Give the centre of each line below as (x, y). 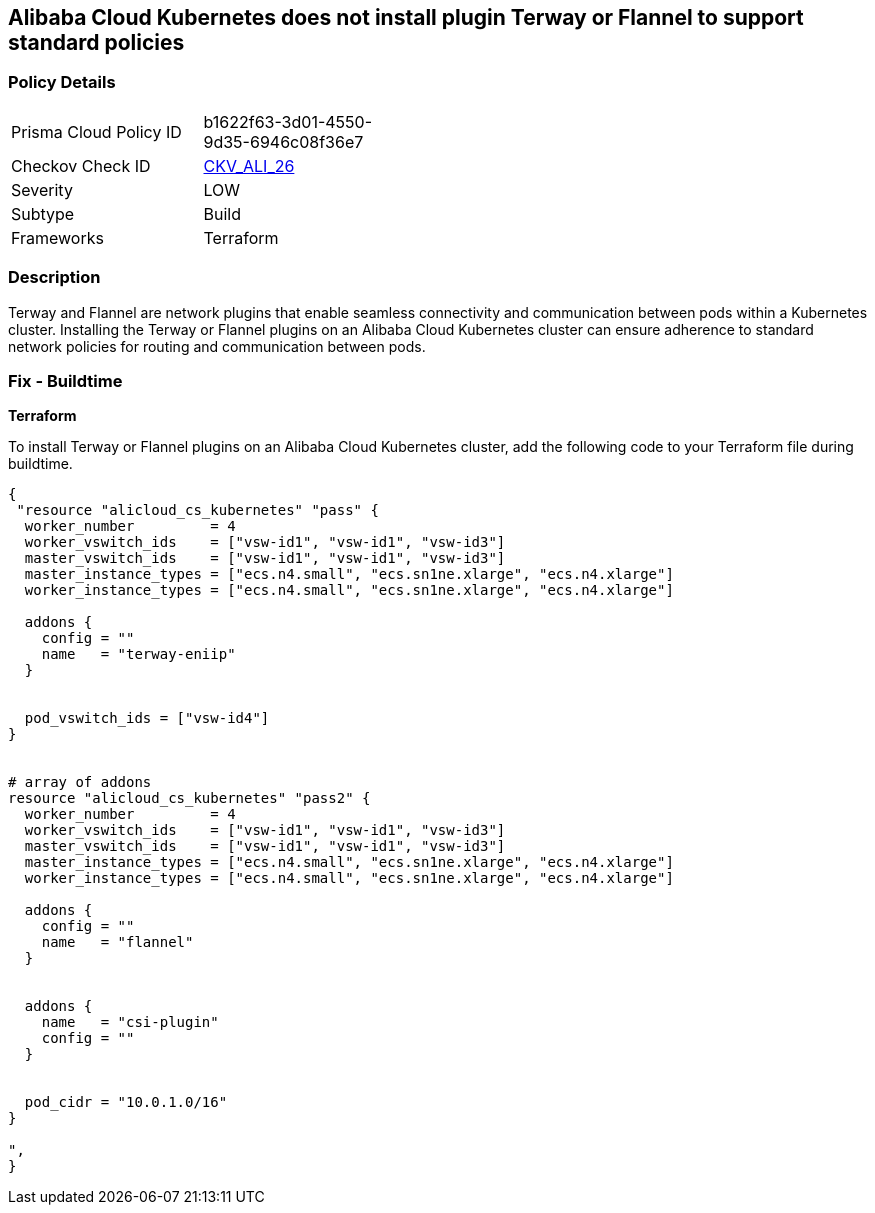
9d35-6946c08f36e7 (283, 141)
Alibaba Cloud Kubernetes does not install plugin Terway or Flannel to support (406, 17)
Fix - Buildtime (65, 380)
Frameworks (57, 237)
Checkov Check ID (81, 165)
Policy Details (62, 82)
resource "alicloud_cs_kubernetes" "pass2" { (189, 798)
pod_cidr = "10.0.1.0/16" (126, 1102)
